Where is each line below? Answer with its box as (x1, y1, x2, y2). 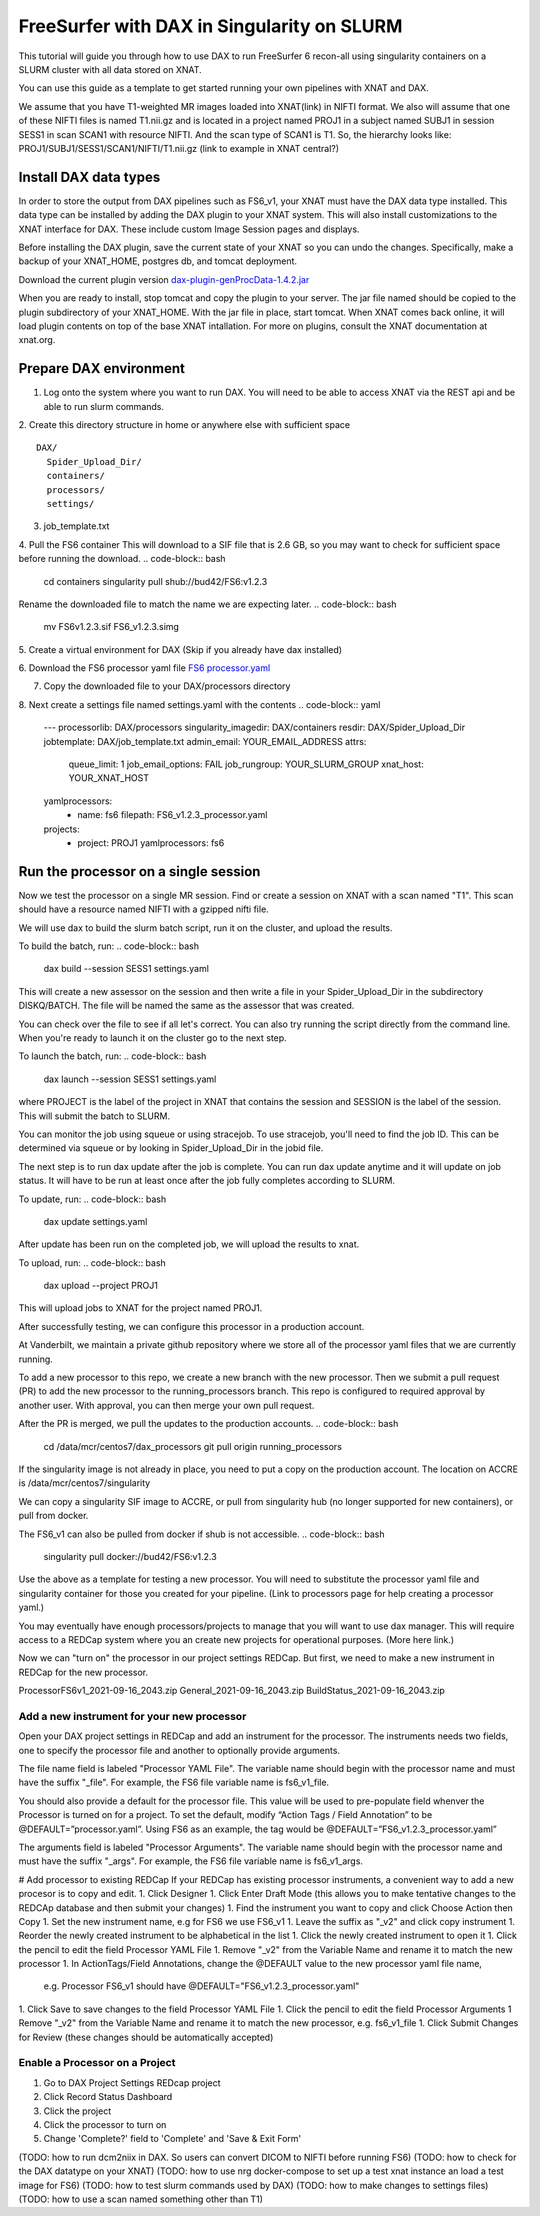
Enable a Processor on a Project (18, 2056, 176, 2070)
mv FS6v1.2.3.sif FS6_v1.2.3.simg (43, 621, 180, 633)
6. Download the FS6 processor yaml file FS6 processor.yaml (18, 662, 271, 674)
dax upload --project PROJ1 (43, 1280, 159, 1292)
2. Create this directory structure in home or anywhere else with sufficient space (18, 419, 350, 430)
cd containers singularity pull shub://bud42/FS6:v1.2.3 (43, 575, 268, 587)
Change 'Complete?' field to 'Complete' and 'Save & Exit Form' (43, 2133, 302, 2145)
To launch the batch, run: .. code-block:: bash (18, 1050, 207, 1062)
